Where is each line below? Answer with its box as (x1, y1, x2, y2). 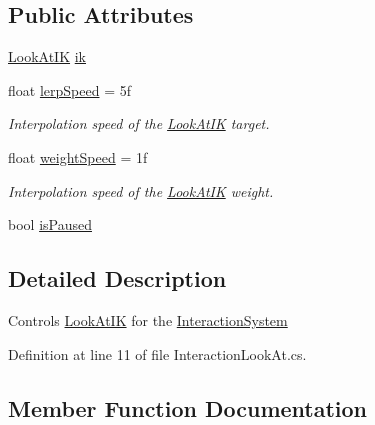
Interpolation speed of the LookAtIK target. (8, 113, 270, 134)
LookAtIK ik (8, 46, 87, 67)
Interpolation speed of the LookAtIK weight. (8, 180, 274, 201)
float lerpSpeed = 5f (8, 79, 131, 100)
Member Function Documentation (8, 392, 368, 423)
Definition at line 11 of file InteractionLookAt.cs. (8, 343, 307, 364)
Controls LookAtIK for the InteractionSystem (8, 309, 288, 330)
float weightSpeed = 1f (8, 146, 148, 167)
